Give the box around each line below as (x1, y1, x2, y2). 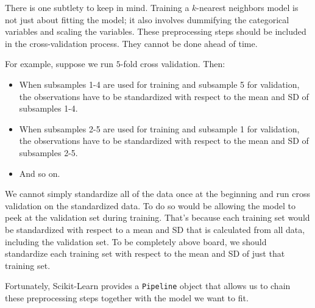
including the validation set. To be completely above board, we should (5, 235, 267, 248)
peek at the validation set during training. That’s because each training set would (5, 211, 310, 224)
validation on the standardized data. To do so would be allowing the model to (5, 199, 296, 212)
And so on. (19, 167, 60, 179)
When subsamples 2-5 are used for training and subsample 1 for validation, (19, 122, 300, 135)
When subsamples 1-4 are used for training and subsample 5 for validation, (19, 77, 300, 90)
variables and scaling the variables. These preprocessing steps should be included (5, 25, 306, 38)
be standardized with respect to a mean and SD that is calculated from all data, (5, 223, 305, 235)
